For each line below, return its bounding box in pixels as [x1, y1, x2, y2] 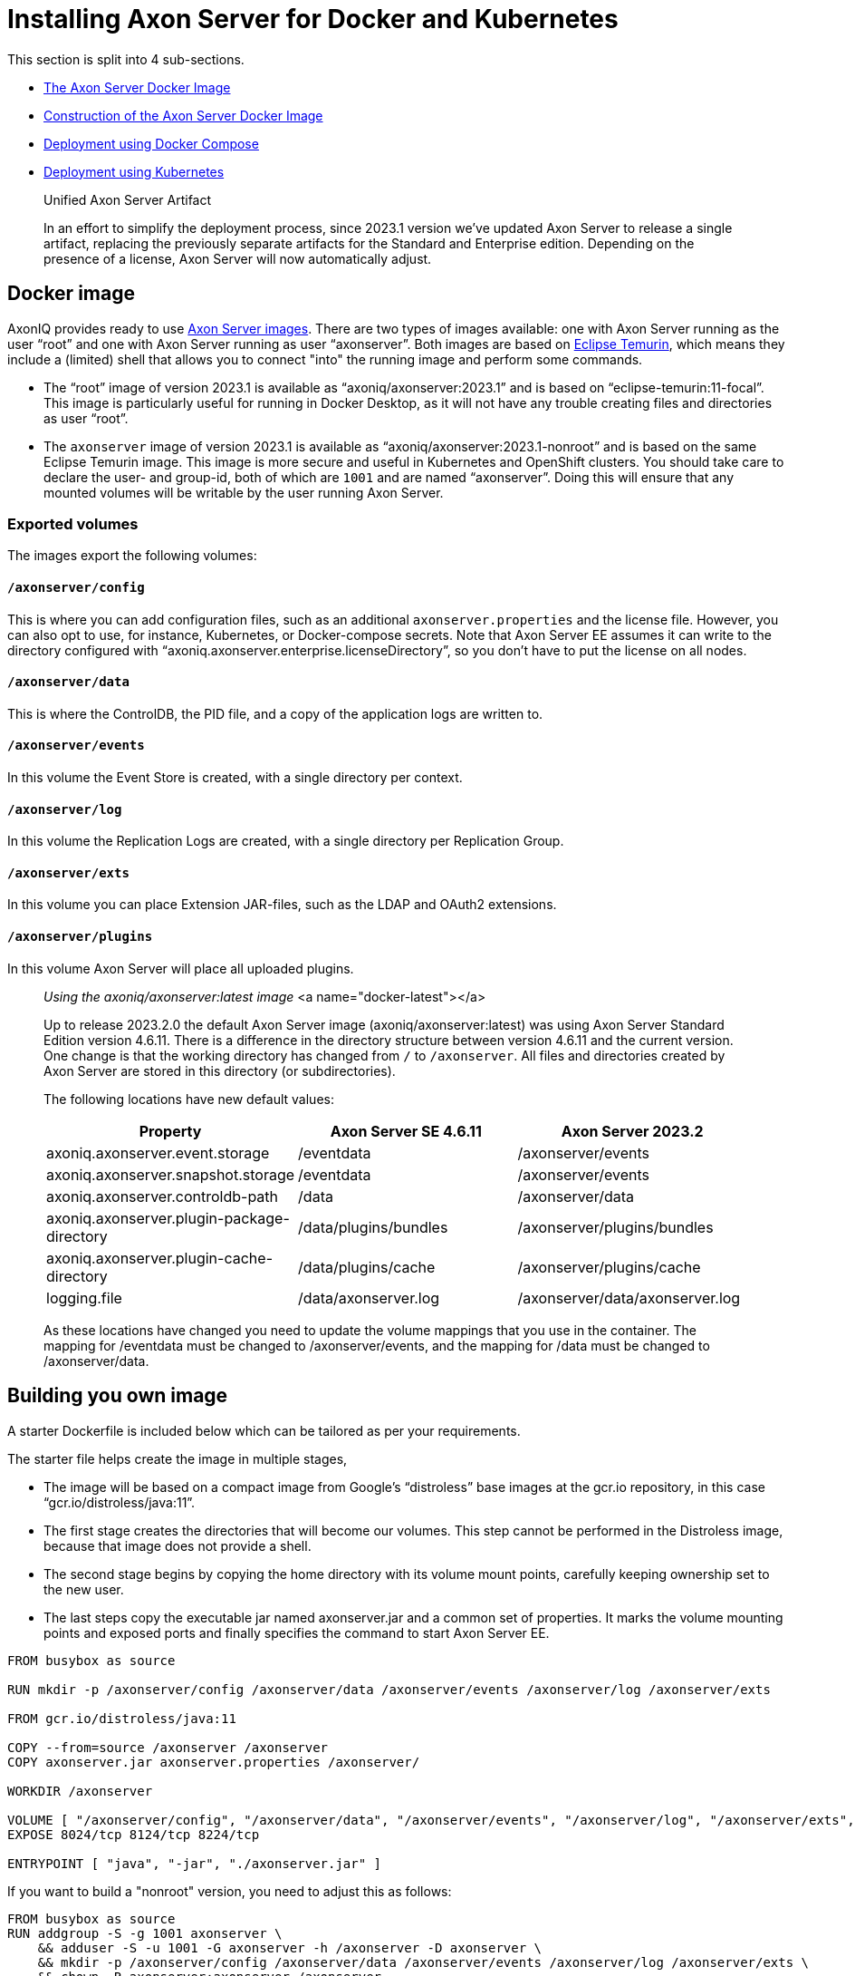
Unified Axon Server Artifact [43, 191, 212, 208]
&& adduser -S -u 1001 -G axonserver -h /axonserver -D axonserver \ [37, 1940, 543, 1955]
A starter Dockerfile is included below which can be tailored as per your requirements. [7, 1422, 521, 1438]
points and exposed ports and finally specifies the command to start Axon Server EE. [43, 1624, 550, 1641]
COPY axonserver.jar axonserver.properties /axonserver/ [7, 1754, 420, 1769]
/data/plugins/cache [298, 1257, 436, 1276]
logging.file [46, 1288, 122, 1307]
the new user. [43, 1581, 124, 1597]
